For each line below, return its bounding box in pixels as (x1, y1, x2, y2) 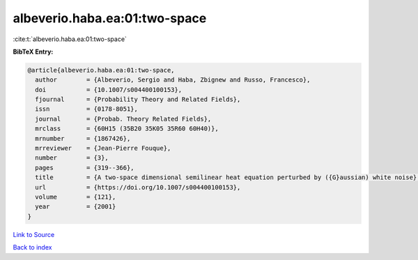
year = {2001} (35, 203, 116, 211)
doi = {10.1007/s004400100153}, (35, 86, 183, 93)
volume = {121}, (35, 193, 116, 201)
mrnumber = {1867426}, (35, 135, 131, 142)
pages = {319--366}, (35, 164, 135, 171)
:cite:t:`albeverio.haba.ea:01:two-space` (13, 35, 127, 43)
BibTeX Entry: (13, 47, 54, 56)
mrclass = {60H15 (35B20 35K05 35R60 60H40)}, (35, 125, 219, 132)
